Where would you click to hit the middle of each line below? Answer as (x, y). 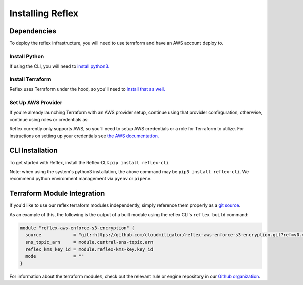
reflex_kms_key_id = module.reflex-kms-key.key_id (89, 249)
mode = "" (55, 256)
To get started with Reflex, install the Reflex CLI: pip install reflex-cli (89, 162)
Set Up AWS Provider (36, 103)
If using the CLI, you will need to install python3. (59, 66)
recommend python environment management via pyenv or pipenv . (81, 179)
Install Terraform (30, 79)
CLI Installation (33, 150)
